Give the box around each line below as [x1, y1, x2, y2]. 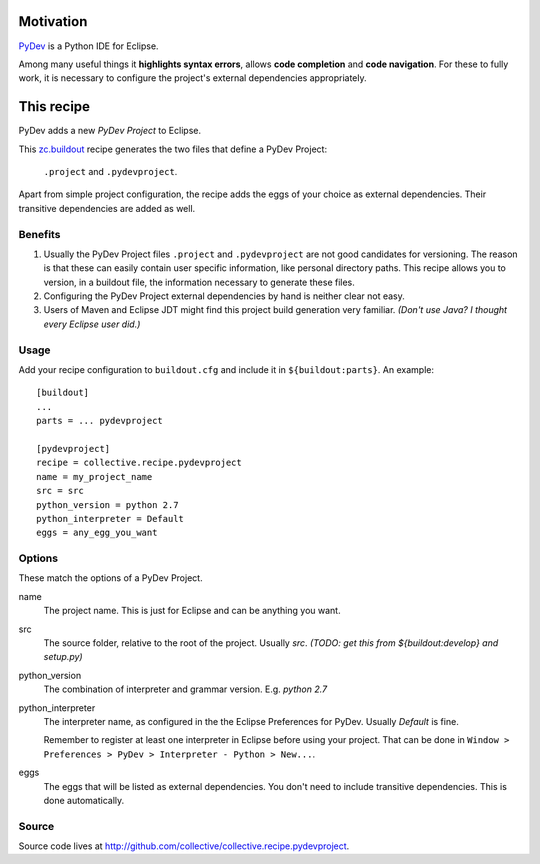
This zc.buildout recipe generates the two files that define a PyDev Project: [18, 143, 328, 155]
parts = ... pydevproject [36, 415, 164, 427]
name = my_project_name [36, 471, 153, 482]
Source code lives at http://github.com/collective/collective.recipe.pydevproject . [18, 840, 350, 852]
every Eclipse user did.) [43, 318, 141, 330]
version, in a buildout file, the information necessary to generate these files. [43, 276, 355, 288]
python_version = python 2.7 [36, 499, 179, 510]
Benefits [18, 227, 61, 241]
